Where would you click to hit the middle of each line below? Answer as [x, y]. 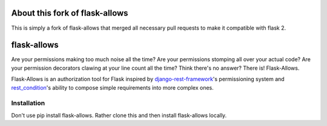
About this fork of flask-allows [70, 13]
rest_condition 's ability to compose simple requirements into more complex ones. [113, 87]
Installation [28, 103]
